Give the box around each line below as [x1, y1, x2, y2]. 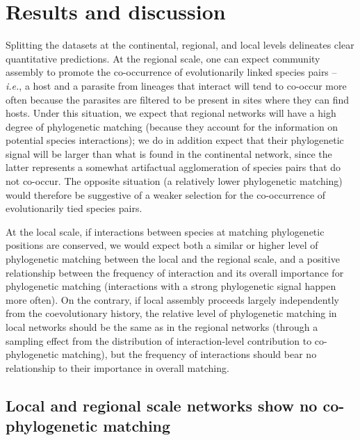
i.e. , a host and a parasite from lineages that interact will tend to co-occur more [6, 78, 347, 92]
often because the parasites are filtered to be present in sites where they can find [6, 92, 350, 106]
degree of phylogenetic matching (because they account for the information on [6, 119, 338, 133]
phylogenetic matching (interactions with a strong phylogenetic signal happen [6, 279, 336, 293]
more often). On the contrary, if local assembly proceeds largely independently [6, 292, 339, 307]
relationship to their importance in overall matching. [6, 360, 229, 375]
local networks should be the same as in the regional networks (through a [6, 320, 318, 334]
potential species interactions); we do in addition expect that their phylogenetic [6, 133, 344, 147]
